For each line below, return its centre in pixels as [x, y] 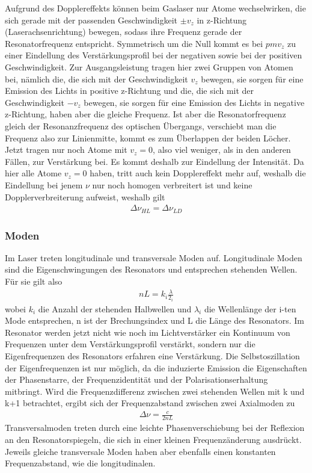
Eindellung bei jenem [44, 184]
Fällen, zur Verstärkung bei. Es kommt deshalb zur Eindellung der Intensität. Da [154, 161]
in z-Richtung [222, 20]
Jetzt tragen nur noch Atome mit [66, 150]
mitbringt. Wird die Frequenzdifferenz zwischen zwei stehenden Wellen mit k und [155, 391]
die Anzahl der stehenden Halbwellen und [115, 308]
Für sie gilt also [34, 281]
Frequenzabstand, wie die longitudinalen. [80, 463]
